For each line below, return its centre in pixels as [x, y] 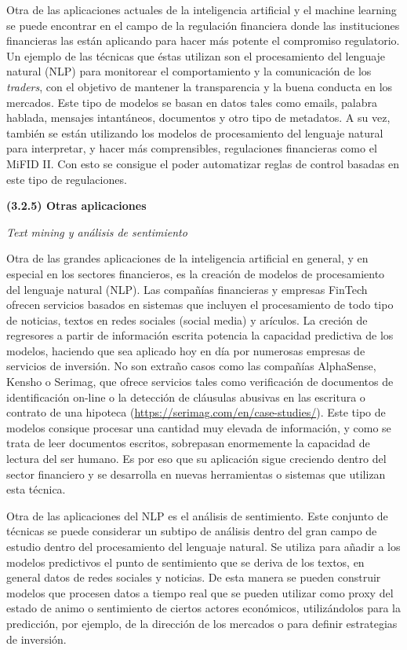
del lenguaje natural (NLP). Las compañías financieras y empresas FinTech [187, 289]
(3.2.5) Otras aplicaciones [76, 206]
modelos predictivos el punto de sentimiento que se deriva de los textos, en [185, 562]
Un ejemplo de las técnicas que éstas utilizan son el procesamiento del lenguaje [196, 55]
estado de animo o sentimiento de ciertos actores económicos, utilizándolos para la [203, 608]
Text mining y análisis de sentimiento [97, 231]
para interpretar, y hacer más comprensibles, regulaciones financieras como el [192, 148]
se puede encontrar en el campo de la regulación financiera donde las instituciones [203, 25]
